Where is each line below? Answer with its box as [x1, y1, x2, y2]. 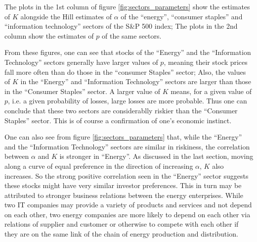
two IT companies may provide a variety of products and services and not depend [4, 199, 252, 210]
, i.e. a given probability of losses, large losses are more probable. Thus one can [8, 96, 247, 106]
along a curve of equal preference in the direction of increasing [4, 160, 193, 171]
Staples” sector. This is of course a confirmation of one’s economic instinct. [4, 115, 232, 125]
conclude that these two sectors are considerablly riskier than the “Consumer [4, 105, 238, 115]
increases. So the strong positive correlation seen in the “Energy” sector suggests [4, 170, 249, 181]
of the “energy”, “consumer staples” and [121, 11, 243, 21]
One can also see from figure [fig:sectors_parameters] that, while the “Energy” [4, 132, 242, 142]
